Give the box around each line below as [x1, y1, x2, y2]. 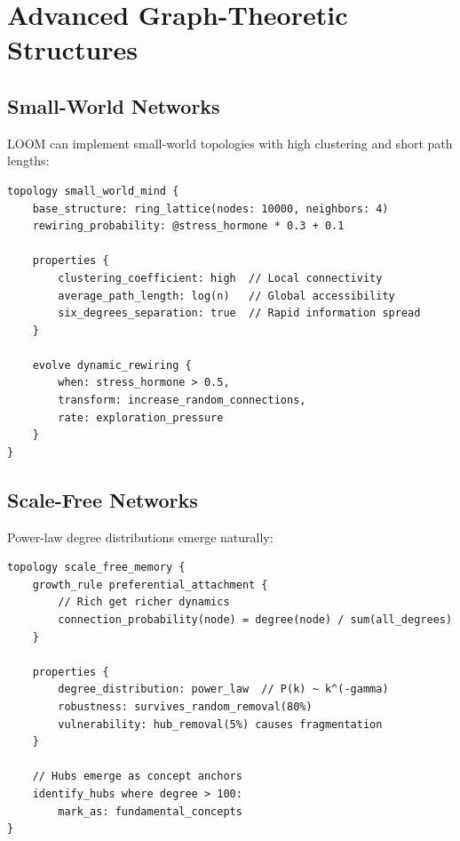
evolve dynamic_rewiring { [32, 358, 192, 372]
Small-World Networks [7, 92, 220, 119]
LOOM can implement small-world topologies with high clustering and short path [7, 133, 453, 152]
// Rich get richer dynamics [58, 596, 230, 609]
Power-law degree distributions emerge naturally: [7, 527, 274, 546]
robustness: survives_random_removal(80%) [58, 701, 313, 713]
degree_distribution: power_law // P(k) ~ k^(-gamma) [58, 683, 389, 696]
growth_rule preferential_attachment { [32, 578, 268, 591]
